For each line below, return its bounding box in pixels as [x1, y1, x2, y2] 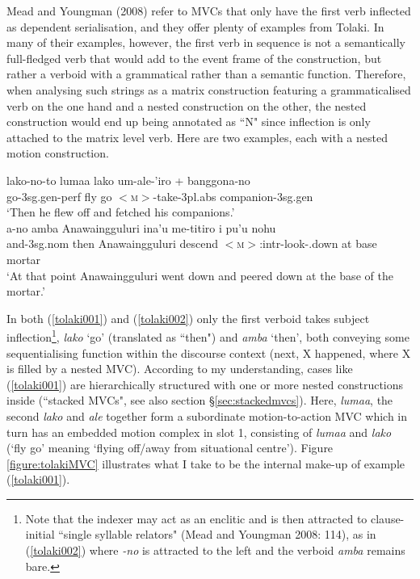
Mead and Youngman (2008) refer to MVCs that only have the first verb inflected [6, 2, 411, 19]
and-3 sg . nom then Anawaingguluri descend [6, 235, 218, 252]
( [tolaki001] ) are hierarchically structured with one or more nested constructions [6, 376, 404, 392]
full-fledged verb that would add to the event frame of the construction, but [6, 49, 382, 66]
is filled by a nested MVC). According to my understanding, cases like [6, 360, 353, 377]
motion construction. [6, 145, 109, 162]
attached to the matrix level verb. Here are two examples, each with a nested [6, 128, 388, 145]
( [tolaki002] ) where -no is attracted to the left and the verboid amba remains [25, 542, 405, 559]
